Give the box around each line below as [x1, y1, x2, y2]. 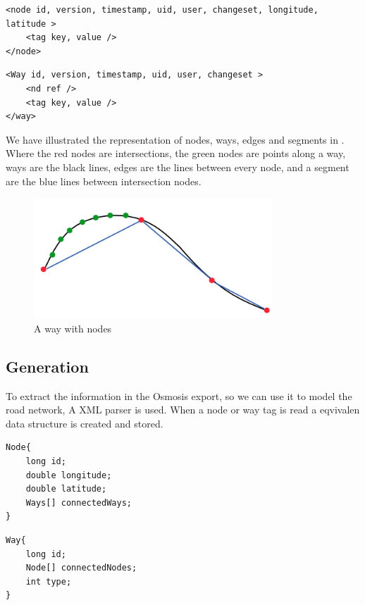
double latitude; [25, 484, 107, 494]
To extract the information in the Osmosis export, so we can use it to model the [6, 388, 352, 403]
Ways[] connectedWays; [25, 497, 132, 508]
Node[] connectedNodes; [25, 563, 137, 573]
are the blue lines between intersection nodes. [6, 173, 202, 188]
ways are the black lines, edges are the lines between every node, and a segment [6, 159, 349, 174]
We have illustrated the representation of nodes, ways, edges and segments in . [6, 132, 345, 146]
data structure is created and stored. [6, 416, 163, 430]
